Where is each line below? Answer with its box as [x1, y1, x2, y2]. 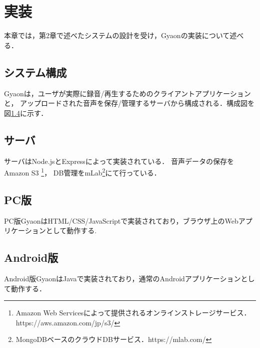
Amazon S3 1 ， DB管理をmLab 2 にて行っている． [4, 166, 161, 178]
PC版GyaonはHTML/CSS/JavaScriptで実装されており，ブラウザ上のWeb [4, 215, 238, 226]
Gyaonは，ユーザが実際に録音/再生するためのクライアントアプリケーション [4, 88, 251, 98]
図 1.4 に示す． [4, 107, 48, 118]
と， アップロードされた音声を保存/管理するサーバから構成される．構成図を [4, 98, 254, 108]
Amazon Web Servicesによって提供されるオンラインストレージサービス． [15, 307, 251, 318]
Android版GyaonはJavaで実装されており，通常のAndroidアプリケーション [4, 273, 241, 283]
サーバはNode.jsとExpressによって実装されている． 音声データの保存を [4, 155, 234, 166]
